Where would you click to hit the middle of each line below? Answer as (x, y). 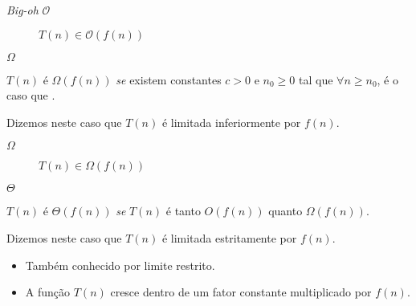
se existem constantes (169, 79)
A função (48, 292)
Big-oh (22, 10)
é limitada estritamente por (229, 237)
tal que (316, 79)
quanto (285, 211)
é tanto (183, 211)
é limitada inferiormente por (231, 122)
